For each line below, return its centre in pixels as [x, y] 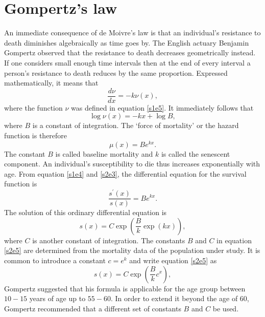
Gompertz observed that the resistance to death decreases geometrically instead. [130, 52]
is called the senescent [196, 153]
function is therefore [36, 135]
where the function [33, 107]
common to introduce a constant [55, 260]
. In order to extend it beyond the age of [174, 298]
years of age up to [57, 298]
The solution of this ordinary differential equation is [86, 212]
